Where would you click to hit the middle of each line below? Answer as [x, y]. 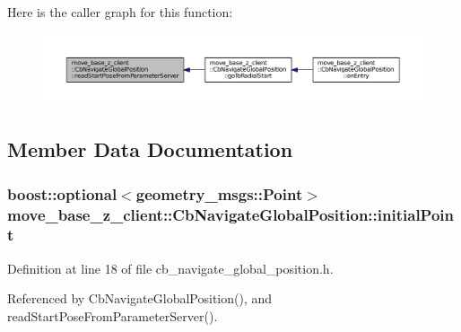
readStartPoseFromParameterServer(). [113, 315]
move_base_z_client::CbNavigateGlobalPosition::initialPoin [231, 214]
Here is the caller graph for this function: [120, 12]
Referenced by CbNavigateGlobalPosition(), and [140, 298]
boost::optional [62, 193]
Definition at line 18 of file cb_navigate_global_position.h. [170, 268]
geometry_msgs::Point [219, 193]
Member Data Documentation [150, 149]
